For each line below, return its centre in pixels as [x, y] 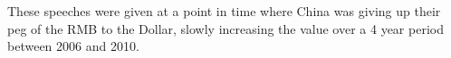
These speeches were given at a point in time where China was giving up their [224, 11]
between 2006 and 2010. [73, 46]
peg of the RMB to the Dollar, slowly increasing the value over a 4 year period [225, 28]
